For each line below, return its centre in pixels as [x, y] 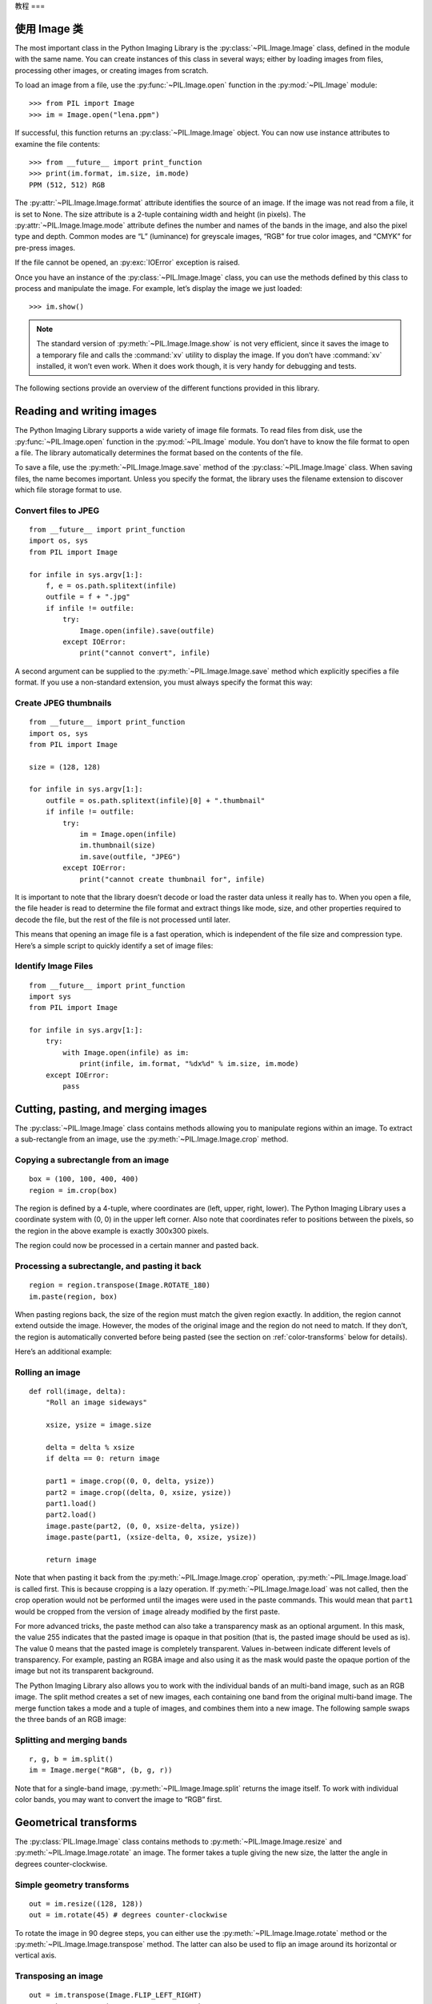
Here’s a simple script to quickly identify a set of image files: [114, 945]
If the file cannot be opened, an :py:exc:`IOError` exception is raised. [127, 263]
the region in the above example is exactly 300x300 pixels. [112, 1230]
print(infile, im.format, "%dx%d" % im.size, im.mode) [189, 1064]
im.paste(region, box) [74, 1296]
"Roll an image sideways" [96, 1402]
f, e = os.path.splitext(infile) [111, 586]
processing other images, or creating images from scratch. [112, 70]
